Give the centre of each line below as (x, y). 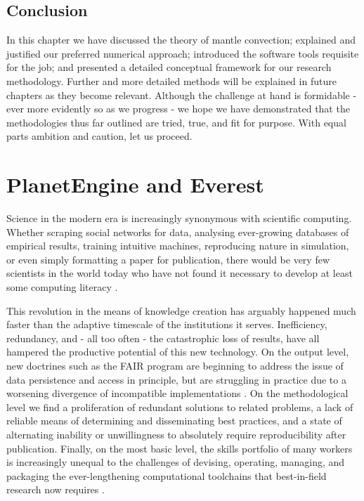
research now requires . (56, 489)
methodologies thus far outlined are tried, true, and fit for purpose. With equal (176, 122)
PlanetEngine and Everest (135, 184)
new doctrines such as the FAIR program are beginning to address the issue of (175, 366)
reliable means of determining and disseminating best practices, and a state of (174, 421)
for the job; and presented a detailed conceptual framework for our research (169, 67)
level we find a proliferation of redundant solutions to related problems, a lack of (180, 406)
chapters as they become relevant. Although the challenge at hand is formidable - (182, 95)
